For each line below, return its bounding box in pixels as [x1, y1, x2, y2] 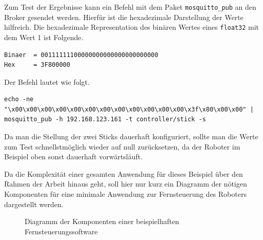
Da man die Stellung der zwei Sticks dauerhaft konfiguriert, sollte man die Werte [4, 131, 258, 142]
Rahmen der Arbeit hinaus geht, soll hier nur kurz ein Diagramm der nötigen [4, 178, 247, 189]
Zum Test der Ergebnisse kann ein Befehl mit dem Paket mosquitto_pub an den [4, 2, 256, 12]
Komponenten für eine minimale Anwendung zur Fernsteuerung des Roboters [4, 189, 247, 199]
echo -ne [4, 96, 34, 103]
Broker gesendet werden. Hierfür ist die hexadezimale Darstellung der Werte [4, 11, 244, 22]
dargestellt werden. [4, 198, 64, 209]
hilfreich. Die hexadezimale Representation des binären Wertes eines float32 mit [4, 22, 259, 32]
